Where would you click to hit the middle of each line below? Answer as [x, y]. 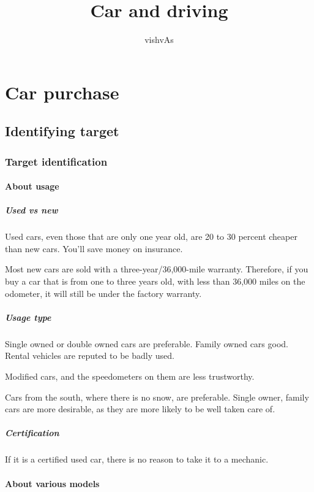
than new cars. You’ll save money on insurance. [94, 248]
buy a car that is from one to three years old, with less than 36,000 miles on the [155, 281]
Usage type [28, 317]
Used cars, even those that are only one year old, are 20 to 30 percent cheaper [151, 236]
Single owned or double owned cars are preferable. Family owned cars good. [147, 343]
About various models [52, 483]
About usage [32, 186]
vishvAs [159, 40]
